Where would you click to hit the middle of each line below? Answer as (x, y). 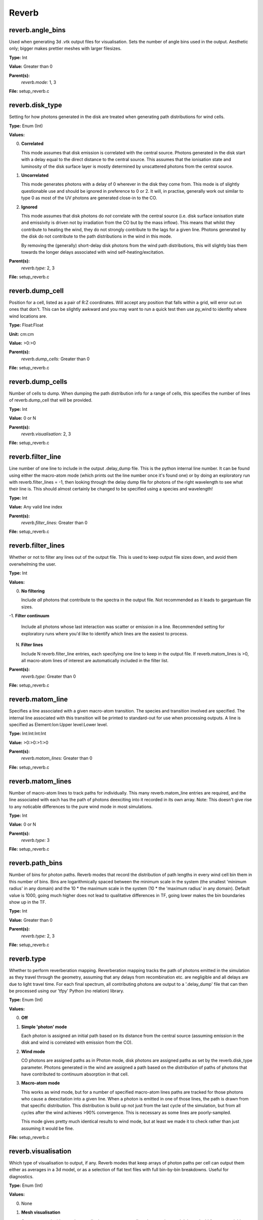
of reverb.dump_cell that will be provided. (51, 400)
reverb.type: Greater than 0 (49, 676)
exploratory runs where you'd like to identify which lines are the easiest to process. (105, 633)
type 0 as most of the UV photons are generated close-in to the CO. (89, 198)
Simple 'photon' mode (44, 1027)
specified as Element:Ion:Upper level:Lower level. (58, 724)
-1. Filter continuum (29, 616)
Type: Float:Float (26, 325)
